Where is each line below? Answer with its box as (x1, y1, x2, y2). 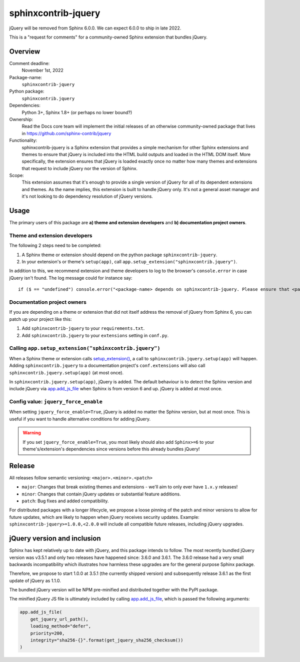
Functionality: (9, 138, 37, 144)
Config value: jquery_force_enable (9, 398, 102, 405)
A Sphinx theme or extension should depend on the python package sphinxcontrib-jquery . (21, 252, 217, 258)
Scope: (9, 173, 24, 179)
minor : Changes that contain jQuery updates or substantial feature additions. (21, 491, 181, 497)
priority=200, (30, 630, 65, 636)
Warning (22, 430, 41, 436)
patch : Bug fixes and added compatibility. (21, 498, 109, 504)
